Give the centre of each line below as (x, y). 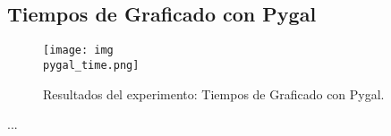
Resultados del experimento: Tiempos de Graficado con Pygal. (214, 93)
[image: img (78, 51)
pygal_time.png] (91, 65)
